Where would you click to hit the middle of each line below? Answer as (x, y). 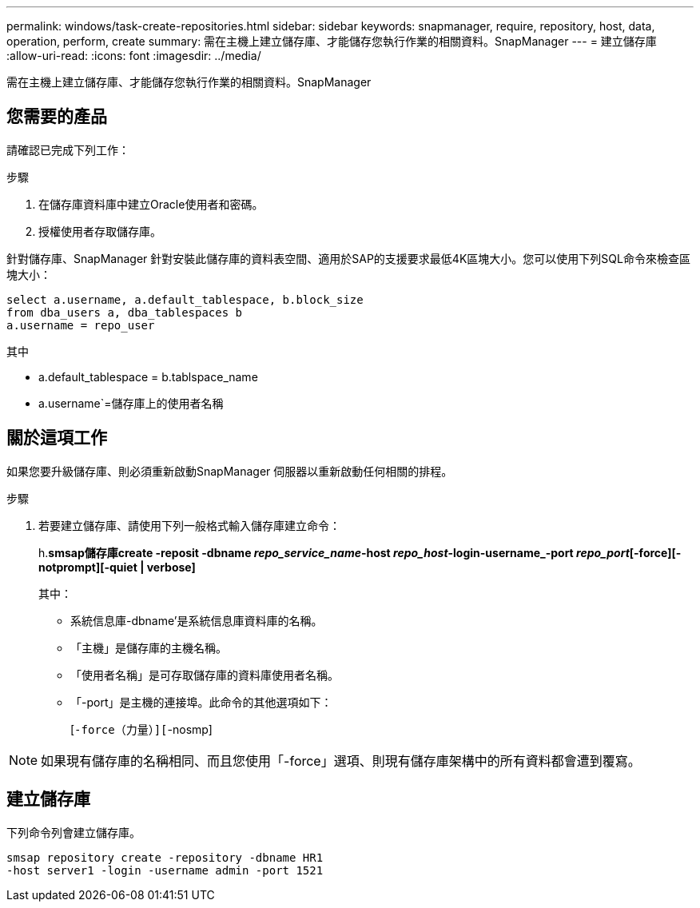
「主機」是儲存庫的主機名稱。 (149, 647)
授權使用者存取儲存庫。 (100, 231)
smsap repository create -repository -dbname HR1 (165, 857)
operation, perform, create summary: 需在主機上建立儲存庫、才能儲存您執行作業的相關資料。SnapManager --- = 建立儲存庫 (332, 41)
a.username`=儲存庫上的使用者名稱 (131, 403)
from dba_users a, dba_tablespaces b (125, 312)
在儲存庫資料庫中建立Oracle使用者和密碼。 (151, 204)
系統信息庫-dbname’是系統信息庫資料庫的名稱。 (197, 620)
